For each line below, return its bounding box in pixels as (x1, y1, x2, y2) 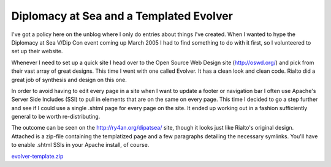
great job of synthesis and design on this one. (11, 76, 127, 83)
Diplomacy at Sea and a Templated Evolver (11, 9, 233, 23)
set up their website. (11, 48, 63, 55)
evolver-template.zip (11, 152, 64, 160)
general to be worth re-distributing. (11, 113, 101, 121)
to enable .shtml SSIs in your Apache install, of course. (11, 141, 150, 149)
